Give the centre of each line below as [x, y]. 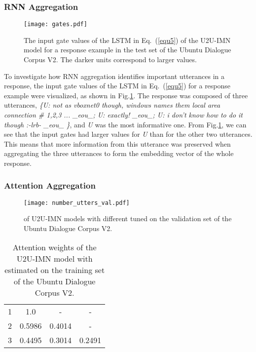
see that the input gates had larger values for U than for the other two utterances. [128, 134]
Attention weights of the [55, 247]
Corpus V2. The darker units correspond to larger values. [110, 59]
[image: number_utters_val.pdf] [77, 203]
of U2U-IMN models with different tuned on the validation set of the [128, 218]
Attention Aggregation [50, 185]
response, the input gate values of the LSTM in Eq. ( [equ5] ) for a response [117, 86]
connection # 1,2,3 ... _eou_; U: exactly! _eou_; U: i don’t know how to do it [124, 115]
